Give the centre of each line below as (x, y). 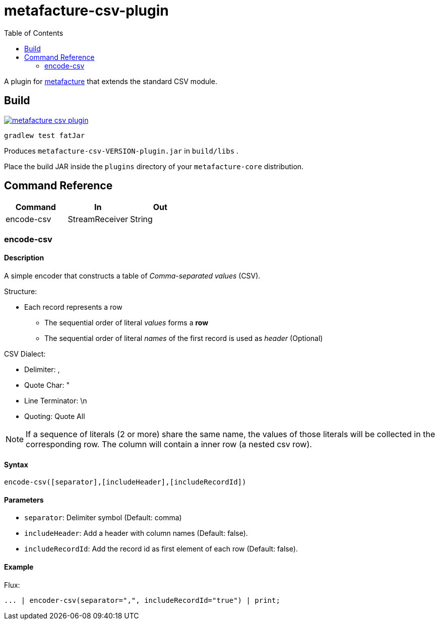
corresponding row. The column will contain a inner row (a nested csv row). (169, 444)
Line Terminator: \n (56, 401)
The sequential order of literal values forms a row (127, 323)
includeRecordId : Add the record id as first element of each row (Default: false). (161, 549)
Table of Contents (34, 33)
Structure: (21, 292)
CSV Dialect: (25, 354)
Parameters (24, 500)
